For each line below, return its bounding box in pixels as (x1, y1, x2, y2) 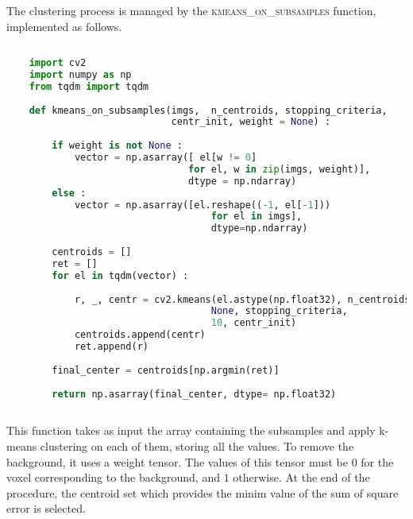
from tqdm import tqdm (29, 80, 149, 92)
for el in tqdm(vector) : (52, 269, 189, 281)
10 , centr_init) (210, 317, 297, 329)
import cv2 (29, 57, 87, 69)
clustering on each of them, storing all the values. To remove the (40, 437, 354, 454)
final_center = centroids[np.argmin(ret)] (52, 364, 280, 376)
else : (52, 187, 87, 199)
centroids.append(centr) (74, 329, 206, 341)
